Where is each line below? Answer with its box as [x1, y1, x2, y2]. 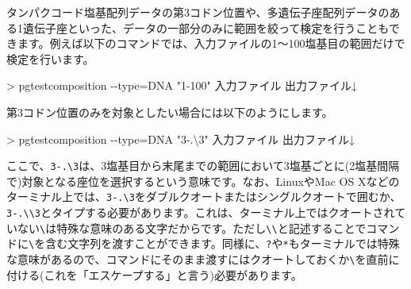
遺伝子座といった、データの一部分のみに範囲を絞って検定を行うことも [22, 19, 389, 36]
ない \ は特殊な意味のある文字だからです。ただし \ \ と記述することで [17, 219, 367, 236]
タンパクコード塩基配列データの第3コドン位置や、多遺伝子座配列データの [6, 4, 390, 20]
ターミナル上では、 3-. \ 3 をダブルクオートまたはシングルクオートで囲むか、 [6, 188, 401, 205]
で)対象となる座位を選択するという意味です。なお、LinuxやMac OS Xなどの [6, 172, 400, 189]
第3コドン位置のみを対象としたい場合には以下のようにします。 [6, 103, 333, 120]
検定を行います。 [6, 50, 94, 67]
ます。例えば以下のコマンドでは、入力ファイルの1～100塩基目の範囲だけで [17, 35, 405, 52]
